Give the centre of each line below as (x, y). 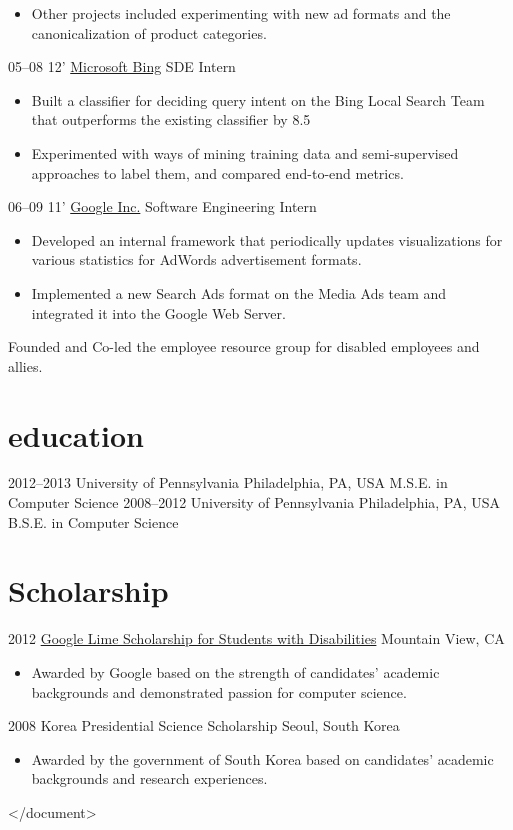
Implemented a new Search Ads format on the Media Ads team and (239, 292)
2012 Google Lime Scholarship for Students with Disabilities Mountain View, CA (256, 638)
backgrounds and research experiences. (149, 778)
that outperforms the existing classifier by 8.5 (171, 119)
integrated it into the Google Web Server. (158, 312)
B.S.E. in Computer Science (93, 521)
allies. (25, 365)
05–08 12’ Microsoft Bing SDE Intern (122, 66)
